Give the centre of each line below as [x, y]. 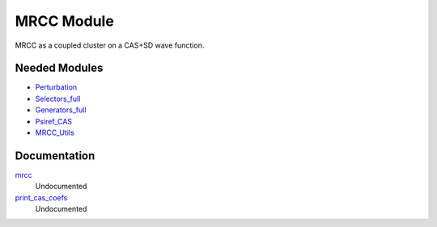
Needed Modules [59, 68]
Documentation [55, 156]
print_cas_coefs [41, 197]
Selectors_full [58, 99]
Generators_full [61, 110]
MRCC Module [65, 21]
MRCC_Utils [55, 132]
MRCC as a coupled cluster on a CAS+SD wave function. [110, 45]
